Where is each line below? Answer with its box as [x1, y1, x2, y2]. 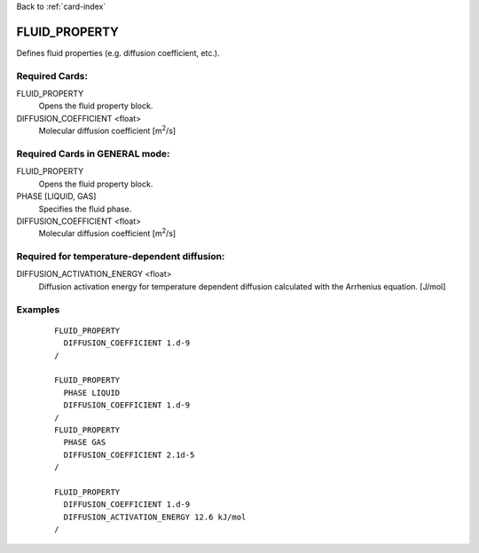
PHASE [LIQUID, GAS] [16, 191, 97, 201]
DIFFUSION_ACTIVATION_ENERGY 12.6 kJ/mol [63, 511, 247, 522]
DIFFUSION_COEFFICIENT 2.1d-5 [63, 449, 195, 460]
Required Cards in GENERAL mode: [16, 147, 170, 160]
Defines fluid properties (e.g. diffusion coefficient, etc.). [16, 47, 221, 58]
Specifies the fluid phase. [38, 203, 132, 214]
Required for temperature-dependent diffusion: [16, 250, 225, 263]
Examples [16, 303, 60, 315]
